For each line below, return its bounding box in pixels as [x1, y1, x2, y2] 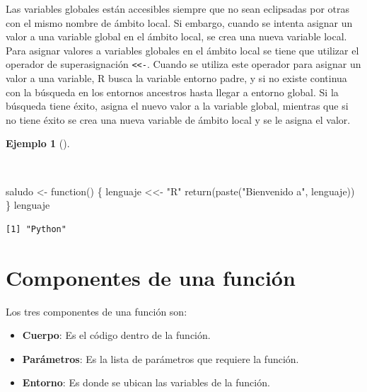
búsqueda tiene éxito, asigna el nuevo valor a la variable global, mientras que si [6, 98, 349, 113]
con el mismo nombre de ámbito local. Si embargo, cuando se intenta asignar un [6, 15, 353, 30]
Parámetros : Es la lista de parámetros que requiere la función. [22, 351, 299, 366]
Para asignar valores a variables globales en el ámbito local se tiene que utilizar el [6, 42, 359, 57]
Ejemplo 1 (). [6, 136, 70, 151]
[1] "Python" [6, 224, 66, 234]
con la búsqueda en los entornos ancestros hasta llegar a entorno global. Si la [6, 84, 339, 99]
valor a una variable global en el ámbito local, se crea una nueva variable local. [6, 29, 347, 44]
